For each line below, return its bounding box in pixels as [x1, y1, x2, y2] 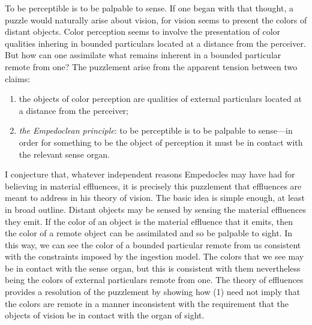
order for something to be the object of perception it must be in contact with [19, 136, 303, 148]
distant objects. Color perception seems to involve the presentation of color [5, 25, 281, 38]
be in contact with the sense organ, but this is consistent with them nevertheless [5, 261, 301, 274]
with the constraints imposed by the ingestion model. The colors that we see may [5, 250, 304, 263]
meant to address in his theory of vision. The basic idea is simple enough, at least [5, 191, 305, 204]
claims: [5, 72, 31, 85]
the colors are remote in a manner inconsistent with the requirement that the [5, 297, 289, 309]
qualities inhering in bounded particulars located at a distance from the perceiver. [5, 37, 306, 49]
